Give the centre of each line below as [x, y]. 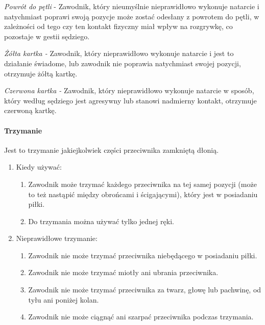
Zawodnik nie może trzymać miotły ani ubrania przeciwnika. [123, 272]
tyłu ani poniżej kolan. [64, 299]
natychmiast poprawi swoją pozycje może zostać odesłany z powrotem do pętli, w [132, 16]
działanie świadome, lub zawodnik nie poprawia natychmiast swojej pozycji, [123, 63]
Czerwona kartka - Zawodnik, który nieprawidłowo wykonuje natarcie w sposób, [129, 90]
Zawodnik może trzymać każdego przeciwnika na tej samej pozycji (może [142, 184]
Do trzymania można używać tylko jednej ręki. [101, 221]
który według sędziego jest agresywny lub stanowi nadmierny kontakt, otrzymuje [130, 100]
